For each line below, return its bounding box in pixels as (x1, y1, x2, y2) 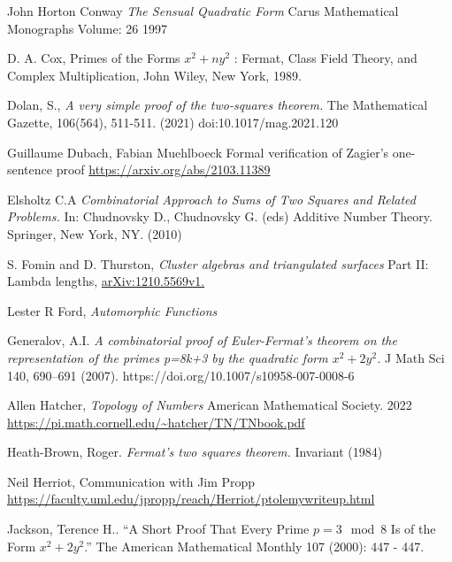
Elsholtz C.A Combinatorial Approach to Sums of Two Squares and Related (7, 189, 416, 208)
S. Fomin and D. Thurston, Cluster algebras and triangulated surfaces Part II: (7, 254, 429, 273)
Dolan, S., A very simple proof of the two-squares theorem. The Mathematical (7, 96, 428, 114)
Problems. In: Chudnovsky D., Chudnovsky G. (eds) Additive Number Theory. (7, 207, 433, 226)
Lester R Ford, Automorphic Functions (7, 301, 218, 319)
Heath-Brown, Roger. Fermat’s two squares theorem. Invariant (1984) (7, 443, 383, 461)
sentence (7, 160, 53, 179)
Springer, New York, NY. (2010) (7, 224, 182, 243)
